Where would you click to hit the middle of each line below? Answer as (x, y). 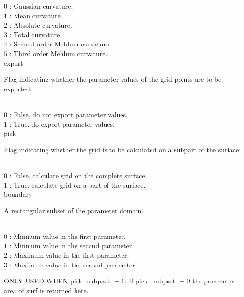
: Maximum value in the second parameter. (73, 264)
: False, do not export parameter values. (69, 114)
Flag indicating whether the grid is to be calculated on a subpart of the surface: (122, 149)
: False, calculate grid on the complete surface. (78, 175)
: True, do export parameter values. (62, 124)
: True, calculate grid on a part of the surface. (77, 185)
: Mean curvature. (36, 15)
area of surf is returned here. (46, 290)
